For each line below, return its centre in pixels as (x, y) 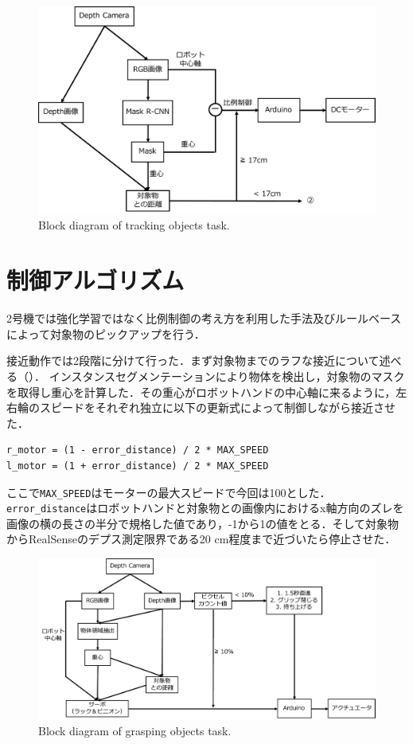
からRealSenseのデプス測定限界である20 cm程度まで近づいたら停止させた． (201, 539)
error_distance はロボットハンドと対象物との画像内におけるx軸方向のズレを (205, 508)
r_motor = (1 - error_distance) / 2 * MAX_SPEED (138, 450)
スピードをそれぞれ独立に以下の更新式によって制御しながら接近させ (217, 407)
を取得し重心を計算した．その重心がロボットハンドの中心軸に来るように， (201, 392)
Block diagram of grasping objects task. (135, 730)
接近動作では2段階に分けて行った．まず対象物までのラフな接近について (193, 360)
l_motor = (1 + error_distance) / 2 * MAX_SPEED (138, 466)
